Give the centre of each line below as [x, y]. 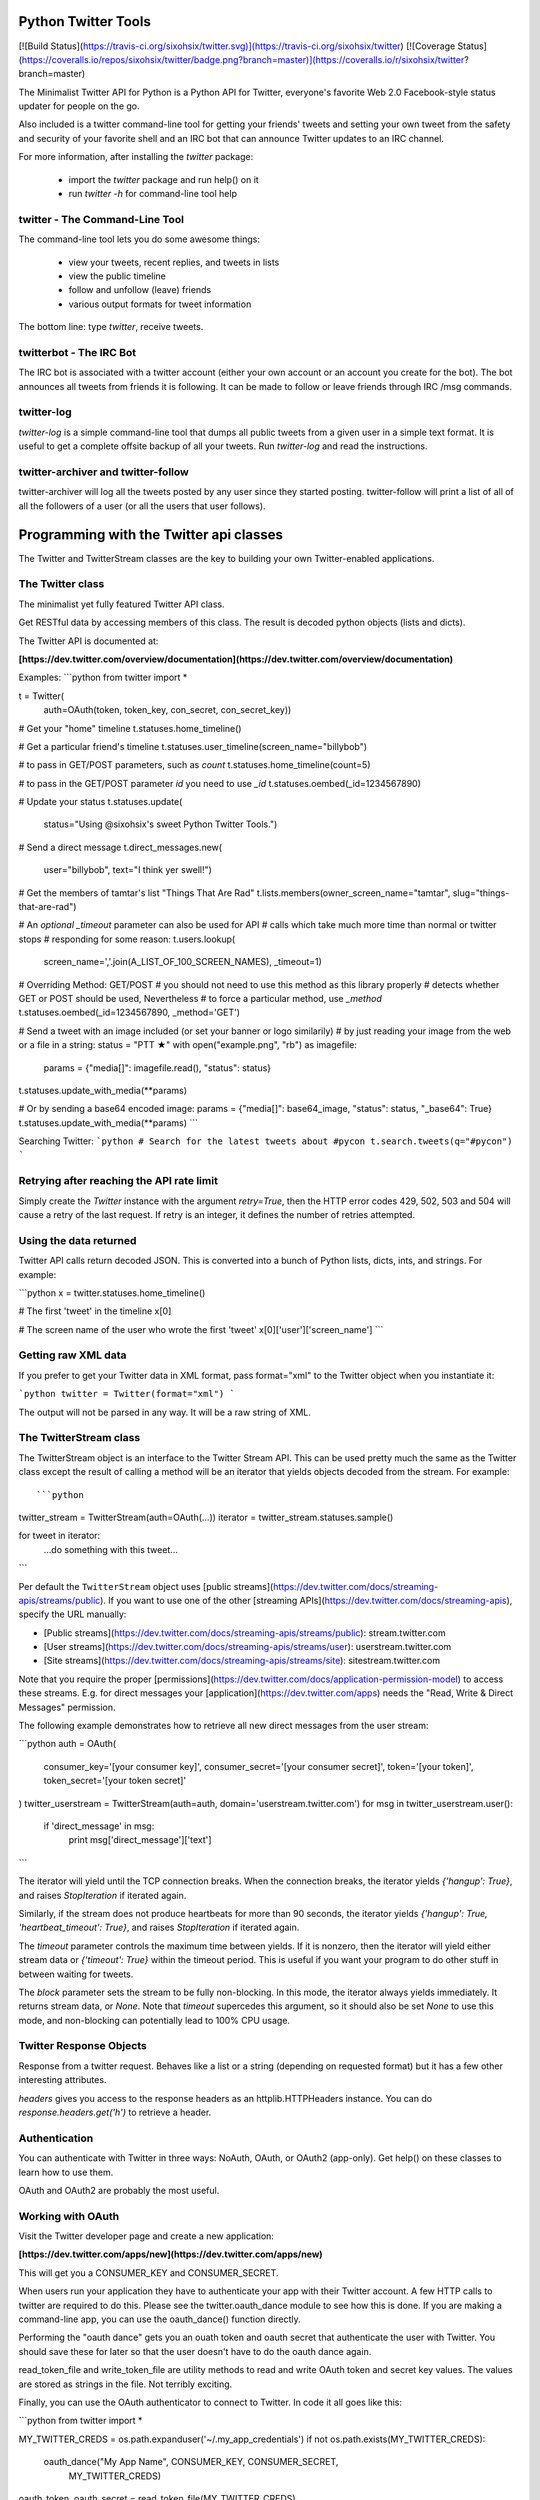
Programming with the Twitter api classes [151, 534]
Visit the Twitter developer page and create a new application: [146, 2236]
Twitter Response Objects [82, 2046]
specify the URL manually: [72, 1614]
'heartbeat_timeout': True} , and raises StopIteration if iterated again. [159, 1927]
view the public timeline [117, 276]
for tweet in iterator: [59, 1536]
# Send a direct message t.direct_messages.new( [120, 847]
